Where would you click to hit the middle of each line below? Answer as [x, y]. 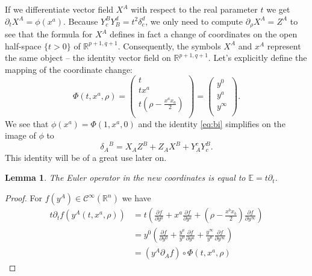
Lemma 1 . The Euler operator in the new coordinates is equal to [125, 177]
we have [136, 198]
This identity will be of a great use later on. [86, 157]
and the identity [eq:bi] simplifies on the [212, 123]
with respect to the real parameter [194, 9]
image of [20, 135]
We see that [27, 123]
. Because [80, 21]
